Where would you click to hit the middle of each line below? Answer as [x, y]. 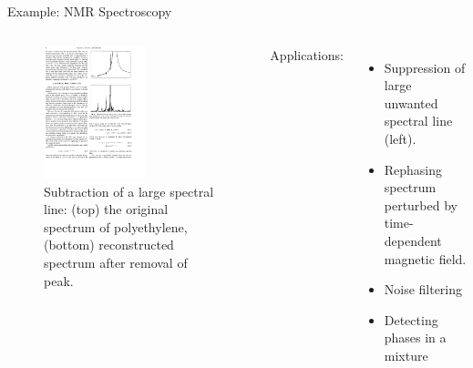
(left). [400, 138]
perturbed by [421, 204]
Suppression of [425, 67]
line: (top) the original [106, 209]
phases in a [415, 337]
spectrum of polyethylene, [116, 226]
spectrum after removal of [116, 263]
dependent [413, 240]
